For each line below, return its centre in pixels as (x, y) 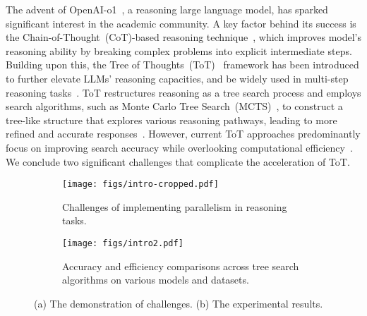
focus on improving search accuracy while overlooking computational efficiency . (179, 147)
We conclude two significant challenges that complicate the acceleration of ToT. (178, 161)
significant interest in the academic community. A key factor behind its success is (181, 23)
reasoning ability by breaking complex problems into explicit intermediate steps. (179, 50)
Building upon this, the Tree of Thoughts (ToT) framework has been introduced (182, 65)
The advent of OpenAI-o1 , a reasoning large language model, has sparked (167, 9)
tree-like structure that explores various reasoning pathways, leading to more (172, 120)
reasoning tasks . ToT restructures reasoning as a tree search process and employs (183, 92)
